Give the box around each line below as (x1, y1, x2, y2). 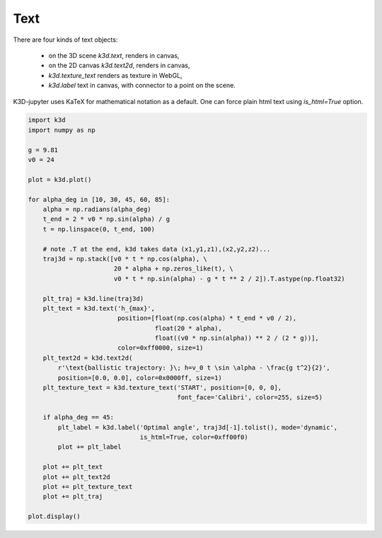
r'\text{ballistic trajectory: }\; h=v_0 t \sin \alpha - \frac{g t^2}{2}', (57, 364, 330, 372)
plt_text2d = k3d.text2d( (42, 354, 133, 362)
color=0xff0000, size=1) (117, 344, 204, 352)
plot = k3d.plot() (28, 176, 92, 183)
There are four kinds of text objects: (13, 35, 118, 44)
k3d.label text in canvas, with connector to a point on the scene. (48, 81, 236, 90)
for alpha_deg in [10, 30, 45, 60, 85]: (28, 195, 170, 203)
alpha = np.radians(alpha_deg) (42, 205, 151, 213)
